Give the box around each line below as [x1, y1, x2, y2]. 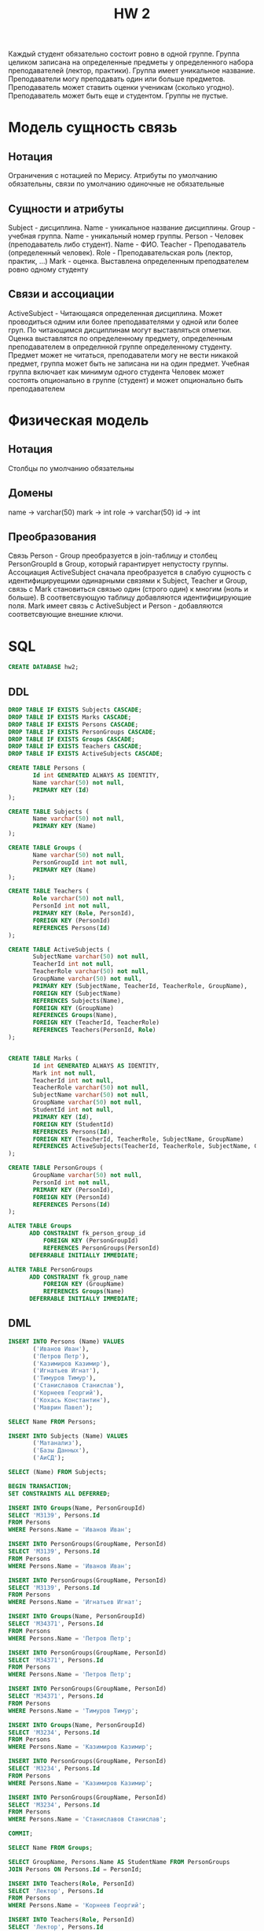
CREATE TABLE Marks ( [8, 1054, 79, 1062]
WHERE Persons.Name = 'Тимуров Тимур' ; [8, 1706, 139, 1714]
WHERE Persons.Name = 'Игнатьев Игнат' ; [8, 1599, 143, 1606]
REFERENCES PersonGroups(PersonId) [42, 1244, 159, 1252]
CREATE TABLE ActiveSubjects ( [8, 945, 111, 953]
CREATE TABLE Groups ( [8, 844, 82, 852]
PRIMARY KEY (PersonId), [32, 1186, 114, 1194]
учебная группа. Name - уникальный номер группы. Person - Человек [8, 232, 244, 240]
